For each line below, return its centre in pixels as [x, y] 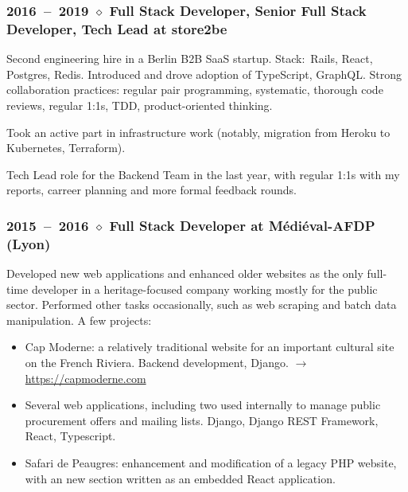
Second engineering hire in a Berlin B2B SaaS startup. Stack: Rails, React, [190, 59]
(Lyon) [29, 243]
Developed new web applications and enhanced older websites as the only [185, 273]
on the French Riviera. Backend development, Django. [157, 362]
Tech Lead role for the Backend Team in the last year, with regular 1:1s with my [203, 174]
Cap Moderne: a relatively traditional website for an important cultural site [210, 347]
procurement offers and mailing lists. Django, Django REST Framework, [202, 420]
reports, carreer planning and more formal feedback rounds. [152, 190]
